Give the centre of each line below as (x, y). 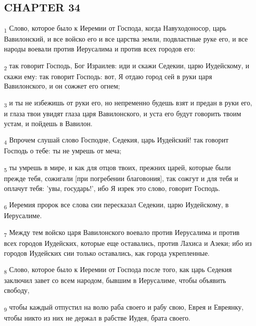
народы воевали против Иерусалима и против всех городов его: (100, 48)
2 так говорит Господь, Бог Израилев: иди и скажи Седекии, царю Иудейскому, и (127, 66)
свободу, (17, 290)
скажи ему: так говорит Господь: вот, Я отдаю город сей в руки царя (108, 76)
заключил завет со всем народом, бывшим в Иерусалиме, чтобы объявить (115, 280)
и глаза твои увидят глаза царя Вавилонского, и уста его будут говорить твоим (123, 113)
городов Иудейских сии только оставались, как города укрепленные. (107, 253)
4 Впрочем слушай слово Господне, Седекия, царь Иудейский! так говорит (116, 140)
